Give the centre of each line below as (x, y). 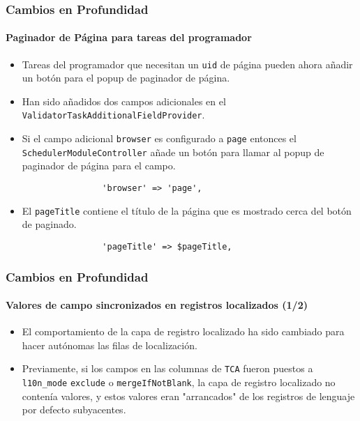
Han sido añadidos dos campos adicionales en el (124, 101)
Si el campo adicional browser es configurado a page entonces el (159, 138)
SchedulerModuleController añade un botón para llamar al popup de (173, 152)
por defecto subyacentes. (74, 409)
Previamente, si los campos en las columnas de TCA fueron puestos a (167, 368)
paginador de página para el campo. (99, 166)
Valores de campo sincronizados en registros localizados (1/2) (157, 305)
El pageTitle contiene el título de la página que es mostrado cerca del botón (187, 210)
